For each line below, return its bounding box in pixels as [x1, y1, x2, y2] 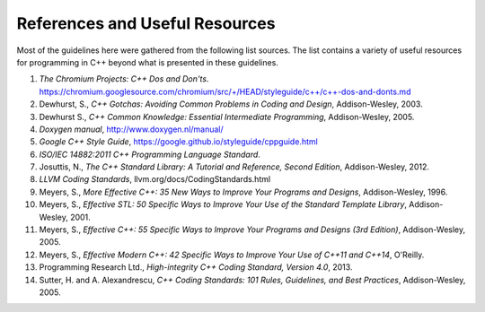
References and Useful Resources [16, 13, 276, 33]
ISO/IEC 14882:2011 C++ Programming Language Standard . [39, 149, 260, 160]
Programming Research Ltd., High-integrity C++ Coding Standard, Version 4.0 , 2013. [39, 262, 353, 273]
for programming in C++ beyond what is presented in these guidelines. [16, 56, 278, 67]
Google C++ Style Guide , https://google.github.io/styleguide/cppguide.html [39, 136, 318, 147]
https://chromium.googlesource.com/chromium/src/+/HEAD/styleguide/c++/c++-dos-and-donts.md [39, 86, 411, 97]
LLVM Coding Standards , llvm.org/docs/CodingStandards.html [39, 174, 271, 185]
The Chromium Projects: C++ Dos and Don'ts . [39, 74, 209, 84]
